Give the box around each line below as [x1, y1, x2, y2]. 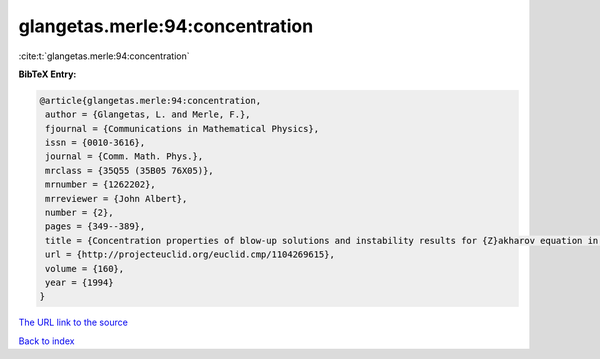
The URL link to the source [18, 316, 129, 329]
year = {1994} [45, 277, 114, 288]
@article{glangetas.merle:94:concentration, [39, 95, 262, 106]
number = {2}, [45, 207, 114, 219]
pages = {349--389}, [45, 221, 146, 232]
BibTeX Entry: [18, 68, 77, 80]
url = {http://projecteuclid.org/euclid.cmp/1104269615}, [45, 249, 335, 260]
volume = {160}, [45, 263, 125, 274]
